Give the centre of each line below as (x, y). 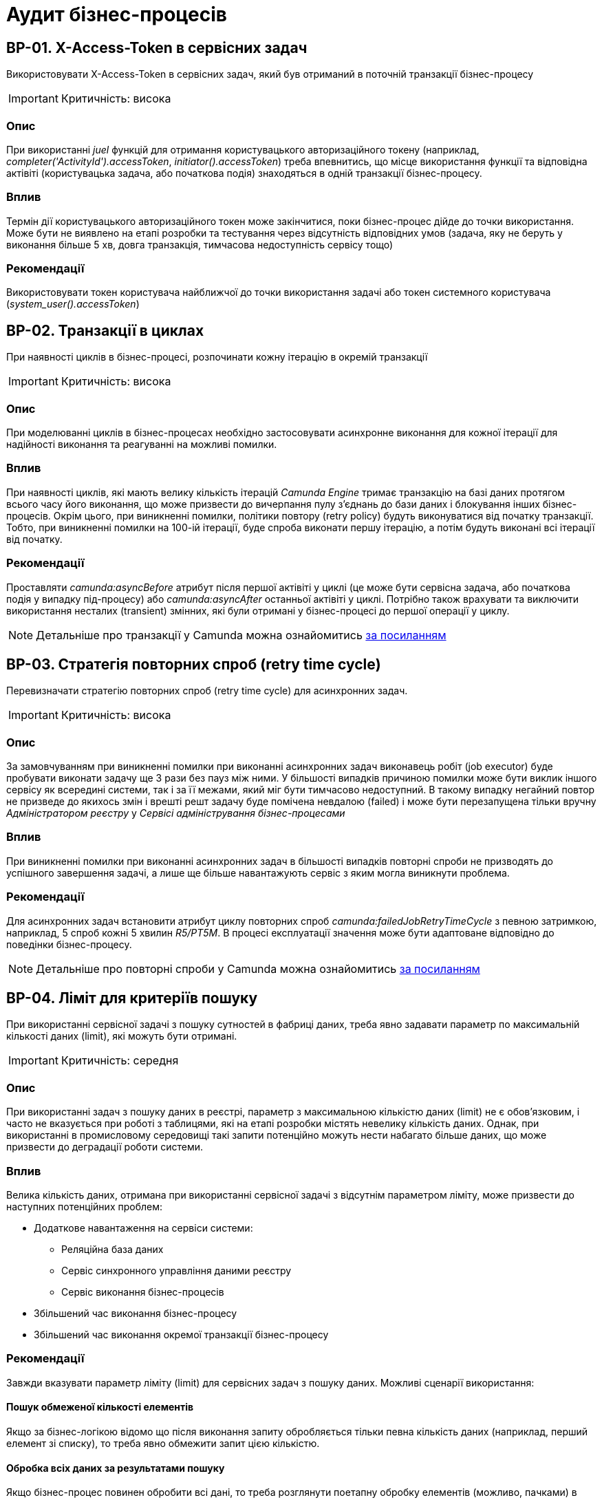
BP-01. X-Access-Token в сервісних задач (157, 47)
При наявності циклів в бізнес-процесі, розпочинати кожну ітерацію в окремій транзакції (217, 357)
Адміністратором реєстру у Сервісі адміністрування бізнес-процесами (176, 813)
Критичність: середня (120, 1061)
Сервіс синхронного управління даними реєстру (176, 1270)
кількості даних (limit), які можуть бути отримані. (122, 1036)
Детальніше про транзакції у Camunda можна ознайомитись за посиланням (241, 635)
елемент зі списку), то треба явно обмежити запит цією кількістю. (163, 1443)
